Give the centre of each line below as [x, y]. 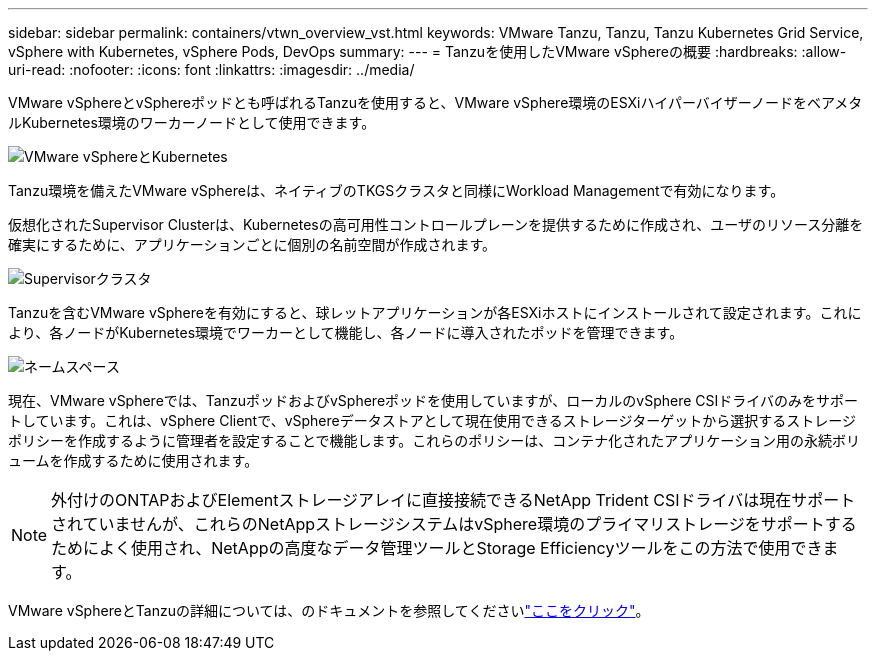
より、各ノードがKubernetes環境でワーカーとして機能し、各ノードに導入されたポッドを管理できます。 [346, 332]
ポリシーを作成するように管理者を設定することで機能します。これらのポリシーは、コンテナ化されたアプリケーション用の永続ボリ [434, 440]
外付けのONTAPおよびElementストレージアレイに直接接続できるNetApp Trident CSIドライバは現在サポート [453, 500]
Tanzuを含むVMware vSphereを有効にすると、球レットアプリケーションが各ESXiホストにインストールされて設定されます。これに [435, 312]
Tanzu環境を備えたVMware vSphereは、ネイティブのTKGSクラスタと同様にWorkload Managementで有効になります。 [396, 190]
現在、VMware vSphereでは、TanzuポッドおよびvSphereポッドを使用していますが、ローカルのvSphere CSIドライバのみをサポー [433, 400]
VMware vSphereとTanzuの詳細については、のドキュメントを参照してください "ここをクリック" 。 [329, 610]
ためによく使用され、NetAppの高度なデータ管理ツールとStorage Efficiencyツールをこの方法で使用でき [437, 548]
